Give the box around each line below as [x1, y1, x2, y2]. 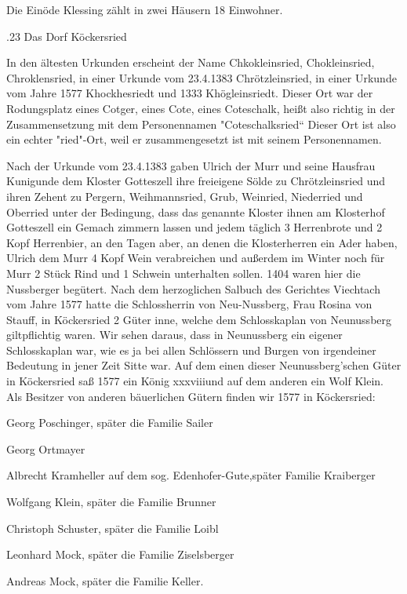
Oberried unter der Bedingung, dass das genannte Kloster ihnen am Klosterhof [6, 203, 385, 220]
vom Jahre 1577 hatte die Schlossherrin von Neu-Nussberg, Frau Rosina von [6, 296, 372, 312]
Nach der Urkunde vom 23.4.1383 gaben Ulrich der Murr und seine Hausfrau [6, 157, 376, 173]
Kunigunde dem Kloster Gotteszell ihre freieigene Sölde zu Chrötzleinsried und [6, 173, 386, 189]
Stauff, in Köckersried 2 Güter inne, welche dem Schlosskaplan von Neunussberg [6, 311, 392, 327]
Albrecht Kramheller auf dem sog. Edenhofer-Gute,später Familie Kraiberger [6, 467, 376, 483]
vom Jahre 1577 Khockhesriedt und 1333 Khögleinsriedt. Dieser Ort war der [6, 85, 373, 101]
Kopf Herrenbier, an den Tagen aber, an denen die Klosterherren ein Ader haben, [6, 234, 398, 250]
